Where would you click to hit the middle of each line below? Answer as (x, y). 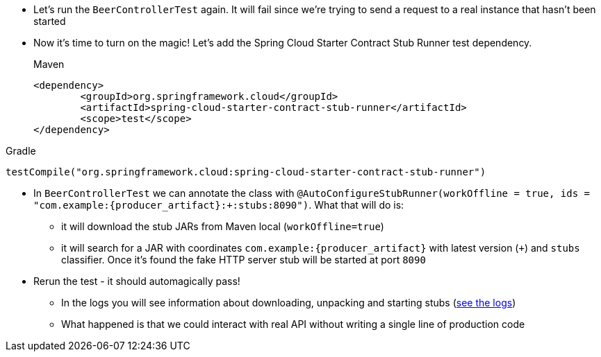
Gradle (21, 151)
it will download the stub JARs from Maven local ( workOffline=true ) (223, 226)
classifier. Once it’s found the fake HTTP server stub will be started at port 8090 (244, 260)
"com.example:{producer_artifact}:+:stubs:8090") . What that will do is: (219, 205)
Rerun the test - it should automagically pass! (137, 281)
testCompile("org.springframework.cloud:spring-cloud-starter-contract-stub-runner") (246, 172)
